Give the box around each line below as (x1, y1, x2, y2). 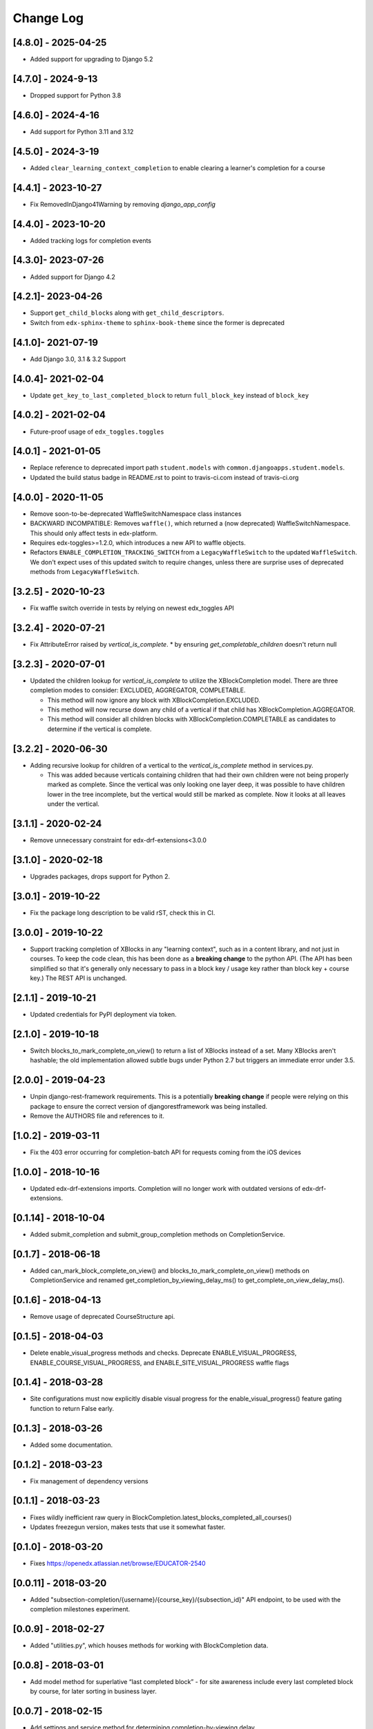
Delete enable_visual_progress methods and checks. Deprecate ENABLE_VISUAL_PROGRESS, (30, 1349, 297, 1357)
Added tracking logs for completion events (30, 236, 152, 245)
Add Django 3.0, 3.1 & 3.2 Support (30, 355, 126, 363)
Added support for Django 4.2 (30, 272, 115, 281)
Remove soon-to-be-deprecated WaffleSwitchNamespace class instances (30, 509, 242, 518)
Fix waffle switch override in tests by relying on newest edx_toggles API (30, 604, 234, 612)
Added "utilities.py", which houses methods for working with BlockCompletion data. (30, 1641, 269, 1649)
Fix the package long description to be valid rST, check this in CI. (30, 908, 216, 916)
